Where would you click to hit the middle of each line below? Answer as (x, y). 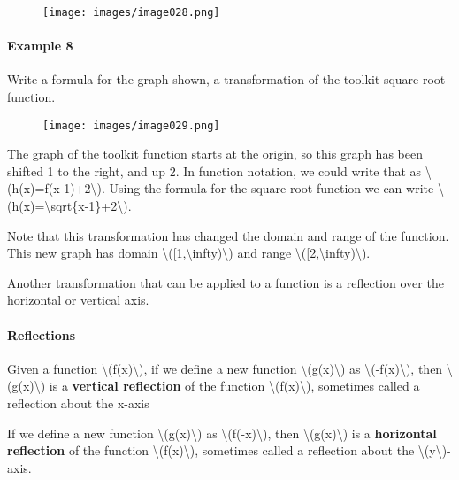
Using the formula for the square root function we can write (272, 188)
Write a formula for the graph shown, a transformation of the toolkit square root (226, 79)
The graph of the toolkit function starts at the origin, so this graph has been (215, 154)
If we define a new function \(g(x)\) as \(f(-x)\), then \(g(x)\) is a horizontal (222, 433)
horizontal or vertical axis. (78, 300)
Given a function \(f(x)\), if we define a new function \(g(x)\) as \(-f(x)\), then (225, 368)
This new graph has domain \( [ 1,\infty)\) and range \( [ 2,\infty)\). (189, 253)
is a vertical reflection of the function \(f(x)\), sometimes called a (234, 386)
